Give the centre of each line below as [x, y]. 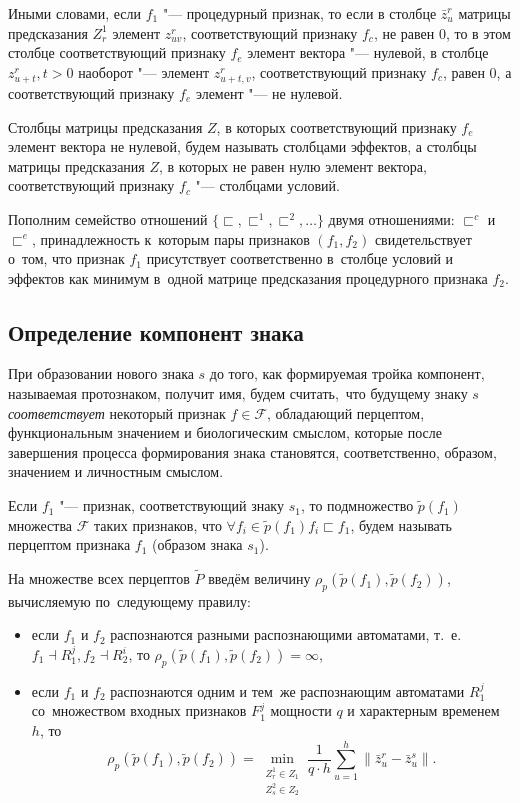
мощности [301, 710]
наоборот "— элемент [144, 71]
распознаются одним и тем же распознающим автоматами [287, 690]
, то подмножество [357, 505]
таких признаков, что [158, 524]
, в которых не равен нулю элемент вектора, [293, 165]
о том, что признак [66, 258]
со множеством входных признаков [139, 710]
